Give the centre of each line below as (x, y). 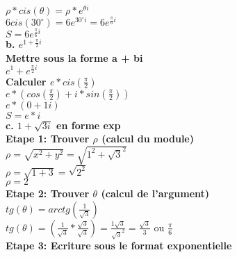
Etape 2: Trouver (48, 193)
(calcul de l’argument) (155, 193)
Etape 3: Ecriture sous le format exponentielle (119, 246)
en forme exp (89, 125)
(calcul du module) (148, 139)
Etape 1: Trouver (48, 139)
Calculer (26, 81)
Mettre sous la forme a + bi (74, 57)
